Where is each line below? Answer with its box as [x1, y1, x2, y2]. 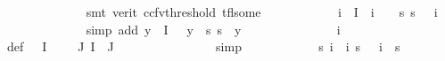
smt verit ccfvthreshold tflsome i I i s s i [86, 3, 438, 20]
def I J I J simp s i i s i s [6, 37, 400, 56]
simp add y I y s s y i [86, 19, 341, 38]
